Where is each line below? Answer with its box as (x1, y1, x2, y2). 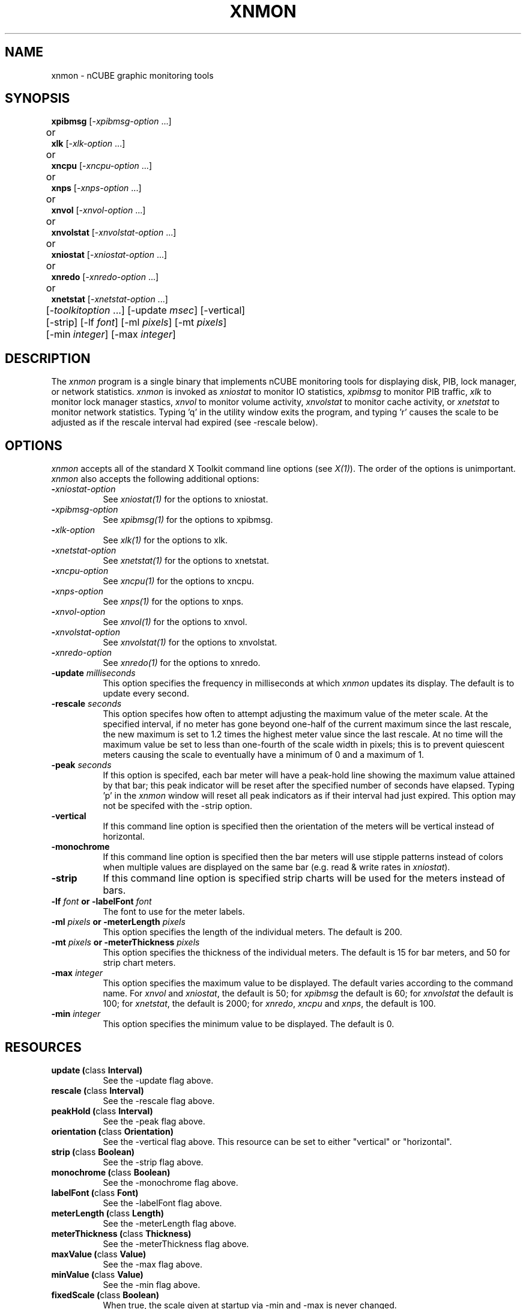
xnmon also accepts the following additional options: (51, 474, 259, 484)
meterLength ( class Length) (51, 1207, 164, 1218)
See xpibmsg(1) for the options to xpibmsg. (103, 514, 273, 525)
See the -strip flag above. (103, 1156, 204, 1167)
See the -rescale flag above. (103, 1095, 215, 1106)
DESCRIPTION (5, 350, 91, 366)
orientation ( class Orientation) (51, 1126, 174, 1137)
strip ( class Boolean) (51, 1146, 135, 1157)
